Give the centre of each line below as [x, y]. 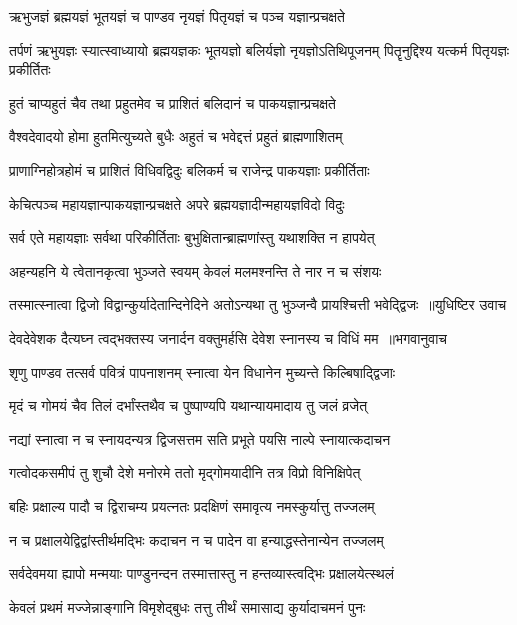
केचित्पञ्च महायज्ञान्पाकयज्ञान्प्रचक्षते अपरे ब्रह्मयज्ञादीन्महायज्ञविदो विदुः [177, 203]
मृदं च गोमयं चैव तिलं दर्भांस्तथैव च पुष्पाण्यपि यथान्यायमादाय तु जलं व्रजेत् [188, 405]
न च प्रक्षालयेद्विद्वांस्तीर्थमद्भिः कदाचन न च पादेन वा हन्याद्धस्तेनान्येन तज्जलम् [196, 539]
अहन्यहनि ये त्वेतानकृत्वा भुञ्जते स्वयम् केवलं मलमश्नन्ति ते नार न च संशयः [195, 270]
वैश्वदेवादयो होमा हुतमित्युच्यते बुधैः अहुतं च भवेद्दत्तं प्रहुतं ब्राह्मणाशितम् [176, 136]
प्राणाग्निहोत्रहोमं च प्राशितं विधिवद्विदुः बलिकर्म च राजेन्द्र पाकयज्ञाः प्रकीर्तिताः [189, 169]
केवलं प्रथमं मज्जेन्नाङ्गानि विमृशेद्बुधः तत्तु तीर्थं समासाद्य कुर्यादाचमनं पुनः [187, 606]
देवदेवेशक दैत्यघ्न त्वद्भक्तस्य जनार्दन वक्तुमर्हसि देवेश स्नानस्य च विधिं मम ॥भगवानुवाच [228, 337]
